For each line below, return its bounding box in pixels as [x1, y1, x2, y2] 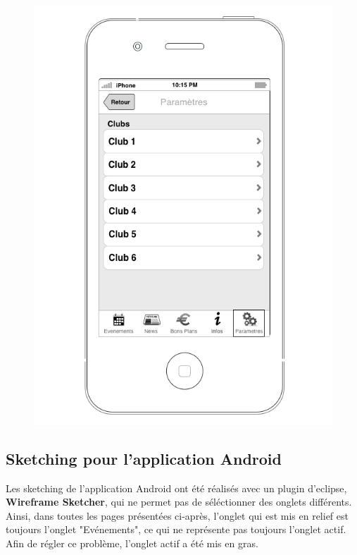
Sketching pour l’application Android [6, 447, 282, 469]
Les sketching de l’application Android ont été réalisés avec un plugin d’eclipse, [6, 480, 347, 495]
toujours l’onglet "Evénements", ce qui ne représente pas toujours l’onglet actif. [6, 522, 346, 537]
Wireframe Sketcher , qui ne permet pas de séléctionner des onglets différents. [6, 494, 352, 509]
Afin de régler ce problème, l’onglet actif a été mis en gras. [6, 536, 258, 551]
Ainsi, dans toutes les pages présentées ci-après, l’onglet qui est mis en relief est [6, 508, 349, 523]
